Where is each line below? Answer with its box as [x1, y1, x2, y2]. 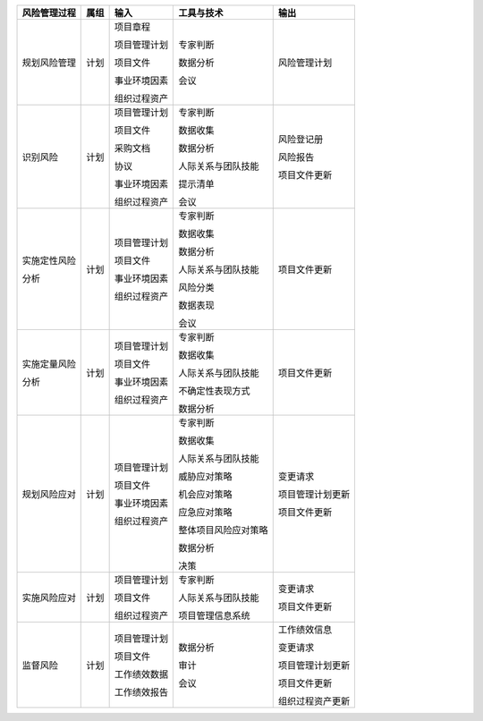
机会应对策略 [178, 488, 233, 500]
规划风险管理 [21, 56, 76, 69]
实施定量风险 [21, 358, 76, 370]
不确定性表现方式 [178, 385, 250, 397]
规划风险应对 [21, 488, 76, 500]
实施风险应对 [21, 591, 76, 604]
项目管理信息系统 [178, 609, 250, 622]
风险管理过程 [21, 7, 76, 19]
